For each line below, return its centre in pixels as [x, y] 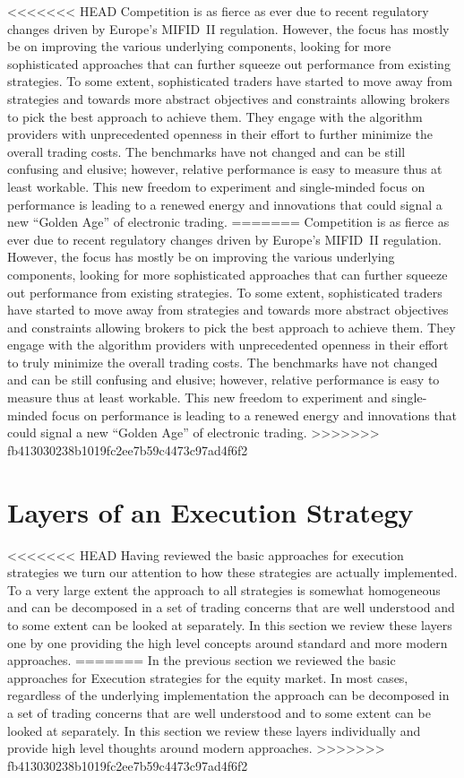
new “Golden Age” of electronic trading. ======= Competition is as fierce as [228, 222]
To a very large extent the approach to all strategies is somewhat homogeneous [224, 589]
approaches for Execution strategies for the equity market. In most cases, [208, 677]
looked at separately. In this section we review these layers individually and [214, 730]
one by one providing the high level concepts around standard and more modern [228, 642]
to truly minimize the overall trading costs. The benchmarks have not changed [223, 362]
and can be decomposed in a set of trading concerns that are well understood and [231, 607]
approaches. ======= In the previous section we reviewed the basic [202, 660]
